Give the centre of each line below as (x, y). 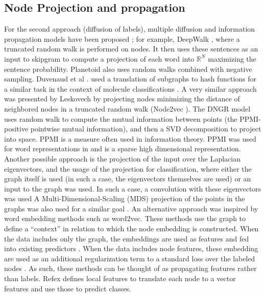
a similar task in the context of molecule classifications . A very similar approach (130, 88)
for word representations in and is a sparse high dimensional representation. (123, 148)
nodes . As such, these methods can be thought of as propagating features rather (130, 268)
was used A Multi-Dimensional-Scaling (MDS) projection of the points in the (125, 198)
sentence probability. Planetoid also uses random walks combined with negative (128, 69)
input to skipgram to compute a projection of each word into (99, 58)
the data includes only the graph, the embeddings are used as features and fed (127, 238)
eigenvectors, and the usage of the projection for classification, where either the (128, 168)
